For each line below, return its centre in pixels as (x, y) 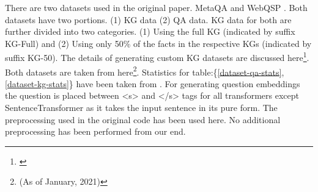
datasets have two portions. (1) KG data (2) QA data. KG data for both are (148, 19)
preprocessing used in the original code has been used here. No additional (143, 119)
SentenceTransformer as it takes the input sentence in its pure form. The (141, 108)
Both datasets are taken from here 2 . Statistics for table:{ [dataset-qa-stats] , (145, 71)
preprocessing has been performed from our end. (95, 131)
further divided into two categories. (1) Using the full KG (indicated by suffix (150, 31)
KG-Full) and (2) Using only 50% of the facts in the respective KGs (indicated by (158, 43)
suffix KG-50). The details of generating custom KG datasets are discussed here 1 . (157, 57)
